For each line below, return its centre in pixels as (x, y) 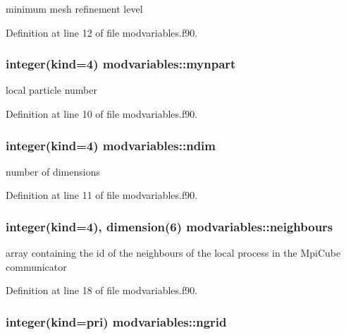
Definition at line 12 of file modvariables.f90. (102, 32)
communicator (36, 266)
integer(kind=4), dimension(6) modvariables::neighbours (169, 226)
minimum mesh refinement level (74, 8)
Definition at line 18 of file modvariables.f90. (102, 290)
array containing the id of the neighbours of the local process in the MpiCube (173, 253)
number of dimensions (53, 171)
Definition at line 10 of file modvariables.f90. (102, 114)
